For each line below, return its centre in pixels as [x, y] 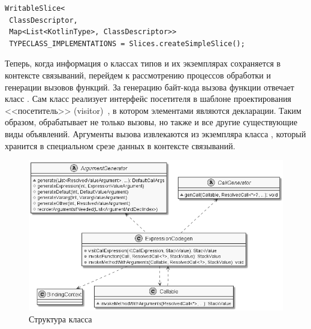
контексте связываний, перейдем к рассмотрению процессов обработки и [138, 75]
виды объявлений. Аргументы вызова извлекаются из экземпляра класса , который [155, 133]
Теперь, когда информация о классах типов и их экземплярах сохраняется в [143, 63]
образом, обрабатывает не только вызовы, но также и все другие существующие [151, 122]
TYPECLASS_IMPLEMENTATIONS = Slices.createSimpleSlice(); [127, 43]
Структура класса [61, 319]
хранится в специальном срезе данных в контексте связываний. [120, 145]
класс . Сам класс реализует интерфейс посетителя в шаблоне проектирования [148, 99]
